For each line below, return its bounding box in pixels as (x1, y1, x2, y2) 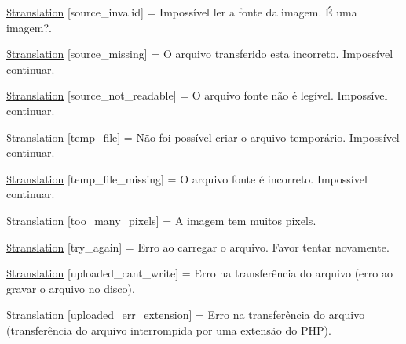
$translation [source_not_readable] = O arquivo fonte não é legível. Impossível (6, 87, 388, 103)
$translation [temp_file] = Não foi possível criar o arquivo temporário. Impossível (6, 129, 400, 145)
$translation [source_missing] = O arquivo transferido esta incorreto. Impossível (6, 45, 393, 62)
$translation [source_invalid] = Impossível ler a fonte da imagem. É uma (6, 4, 357, 20)
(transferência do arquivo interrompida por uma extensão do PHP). (6, 321, 331, 338)
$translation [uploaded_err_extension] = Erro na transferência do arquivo (6, 306, 365, 323)
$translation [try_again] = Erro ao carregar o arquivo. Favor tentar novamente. (6, 238, 390, 255)
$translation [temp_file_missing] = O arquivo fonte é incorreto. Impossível (6, 170, 368, 186)
